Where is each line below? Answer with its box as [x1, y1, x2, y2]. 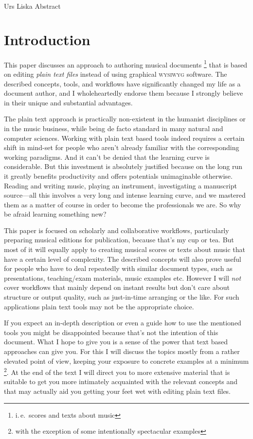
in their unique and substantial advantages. [4, 97, 133, 107]
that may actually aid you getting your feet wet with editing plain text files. [4, 386, 231, 396]
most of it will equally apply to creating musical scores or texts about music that [4, 244, 245, 254]
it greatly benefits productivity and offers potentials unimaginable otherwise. [4, 170, 233, 181]
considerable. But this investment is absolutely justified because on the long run [4, 161, 243, 171]
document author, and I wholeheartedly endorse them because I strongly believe [4, 88, 243, 98]
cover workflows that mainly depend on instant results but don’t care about [4, 282, 230, 292]
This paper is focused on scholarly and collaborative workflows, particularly [4, 225, 229, 235]
